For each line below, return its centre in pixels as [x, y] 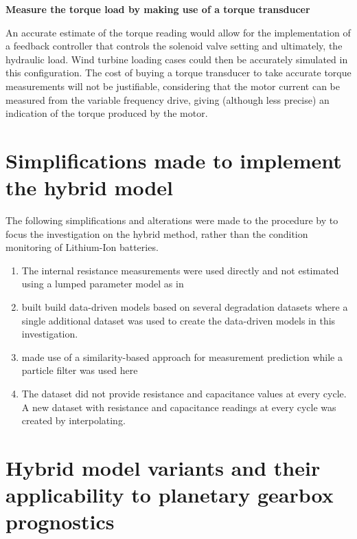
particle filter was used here [80, 370]
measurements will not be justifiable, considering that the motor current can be [173, 86]
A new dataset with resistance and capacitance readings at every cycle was [179, 407]
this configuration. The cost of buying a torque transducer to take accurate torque [178, 73]
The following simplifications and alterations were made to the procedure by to [172, 220]
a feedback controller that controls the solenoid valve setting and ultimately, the [174, 46]
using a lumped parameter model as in [103, 284]
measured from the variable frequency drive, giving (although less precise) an [168, 99]
